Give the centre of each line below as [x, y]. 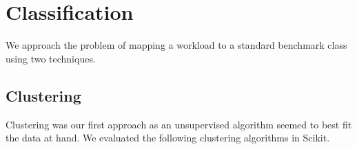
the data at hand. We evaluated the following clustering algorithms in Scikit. [168, 138]
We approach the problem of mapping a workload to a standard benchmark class [176, 45]
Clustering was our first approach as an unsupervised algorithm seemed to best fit [179, 124]
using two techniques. [51, 58]
